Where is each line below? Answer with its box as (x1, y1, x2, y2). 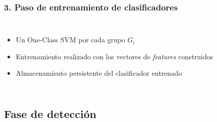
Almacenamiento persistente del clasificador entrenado (15, 68, 182, 78)
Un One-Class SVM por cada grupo (15, 34, 125, 45)
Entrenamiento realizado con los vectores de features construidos (15, 51, 213, 61)
